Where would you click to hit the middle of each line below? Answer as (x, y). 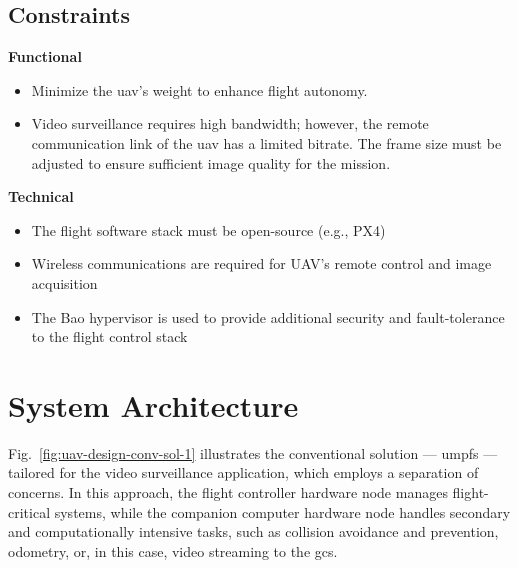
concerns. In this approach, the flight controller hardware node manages (228, 492)
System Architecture (153, 404)
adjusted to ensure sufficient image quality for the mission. (211, 162)
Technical (41, 196)
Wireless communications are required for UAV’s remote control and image (261, 263)
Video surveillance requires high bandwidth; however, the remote (230, 123)
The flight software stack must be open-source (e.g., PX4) (208, 229)
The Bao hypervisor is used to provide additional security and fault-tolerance (268, 316)
